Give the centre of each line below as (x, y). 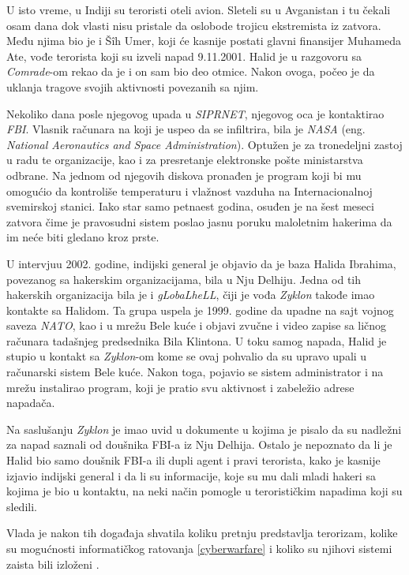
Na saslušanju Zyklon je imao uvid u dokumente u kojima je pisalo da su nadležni (204, 429)
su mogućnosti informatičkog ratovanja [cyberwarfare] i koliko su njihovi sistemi (199, 548)
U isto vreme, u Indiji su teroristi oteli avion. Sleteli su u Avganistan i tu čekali (199, 9)
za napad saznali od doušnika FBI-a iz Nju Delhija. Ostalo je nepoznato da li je (199, 444)
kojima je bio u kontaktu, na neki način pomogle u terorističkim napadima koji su (204, 491)
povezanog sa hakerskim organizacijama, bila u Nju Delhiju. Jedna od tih (184, 279)
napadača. (31, 403)
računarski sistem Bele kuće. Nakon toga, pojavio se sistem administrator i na (195, 372)
